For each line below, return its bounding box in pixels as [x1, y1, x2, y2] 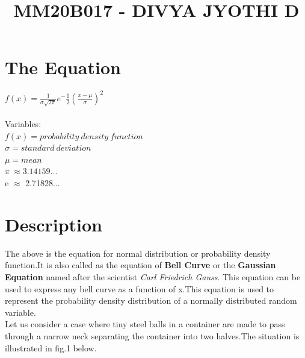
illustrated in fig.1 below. [5, 341, 97, 354]
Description [5, 212, 103, 236]
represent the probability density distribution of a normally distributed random [5, 294, 297, 307]
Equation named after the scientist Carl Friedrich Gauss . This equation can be [5, 270, 301, 283]
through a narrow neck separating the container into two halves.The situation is [5, 329, 300, 342]
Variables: [5, 118, 42, 130]
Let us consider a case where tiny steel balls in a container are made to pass [5, 318, 285, 330]
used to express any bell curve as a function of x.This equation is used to [5, 282, 274, 295]
